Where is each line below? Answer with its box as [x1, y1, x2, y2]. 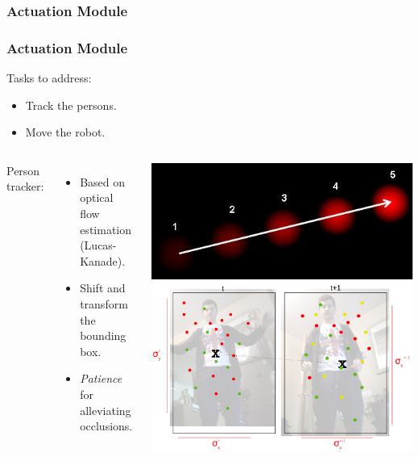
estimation [80, 220, 132, 237]
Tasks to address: [6, 69, 92, 86]
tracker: [6, 178, 44, 195]
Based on [80, 173, 126, 190]
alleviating [80, 401, 131, 418]
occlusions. [80, 417, 133, 434]
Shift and [80, 279, 126, 296]
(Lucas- [80, 237, 117, 254]
